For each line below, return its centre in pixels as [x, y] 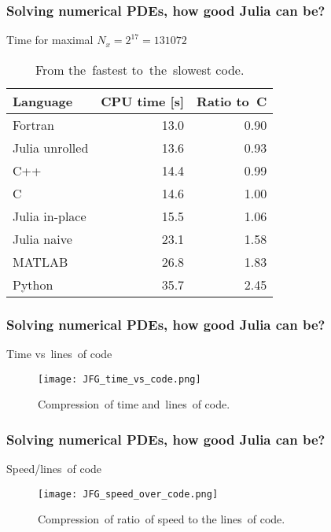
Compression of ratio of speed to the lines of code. [162, 519]
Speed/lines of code [54, 469]
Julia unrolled [51, 147]
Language [43, 101]
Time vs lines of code [59, 354]
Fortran [33, 124]
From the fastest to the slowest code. [140, 69]
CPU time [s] [143, 101]
